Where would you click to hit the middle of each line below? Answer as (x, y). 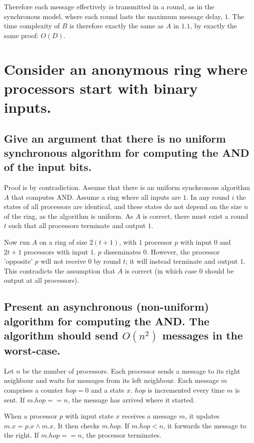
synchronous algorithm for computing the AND (127, 152)
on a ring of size (63, 242)
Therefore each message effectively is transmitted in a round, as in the (109, 6)
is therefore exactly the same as (117, 26)
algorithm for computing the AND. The (107, 321)
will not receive (63, 261)
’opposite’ (18, 261)
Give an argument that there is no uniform (115, 138)
